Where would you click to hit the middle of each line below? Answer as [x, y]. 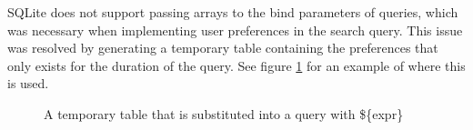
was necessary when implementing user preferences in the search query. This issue [235, 30]
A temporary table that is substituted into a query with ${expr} [224, 113]
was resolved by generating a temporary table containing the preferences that [223, 48]
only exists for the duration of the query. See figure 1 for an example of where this [236, 65]
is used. [28, 83]
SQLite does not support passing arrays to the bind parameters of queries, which [233, 12]
